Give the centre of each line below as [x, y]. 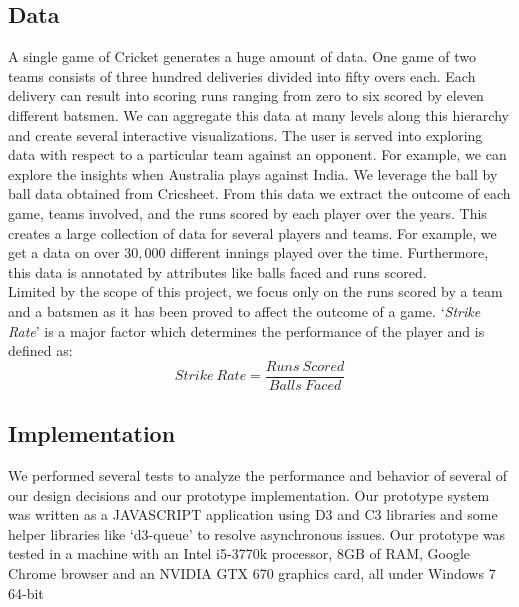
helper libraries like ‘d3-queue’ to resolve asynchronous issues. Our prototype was [257, 533]
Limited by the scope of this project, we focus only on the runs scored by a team [255, 291]
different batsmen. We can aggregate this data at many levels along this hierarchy [258, 114]
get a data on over [64, 252]
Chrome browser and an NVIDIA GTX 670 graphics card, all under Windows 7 [252, 572]
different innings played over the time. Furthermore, [329, 252]
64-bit [26, 592]
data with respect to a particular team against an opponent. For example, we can [257, 154]
